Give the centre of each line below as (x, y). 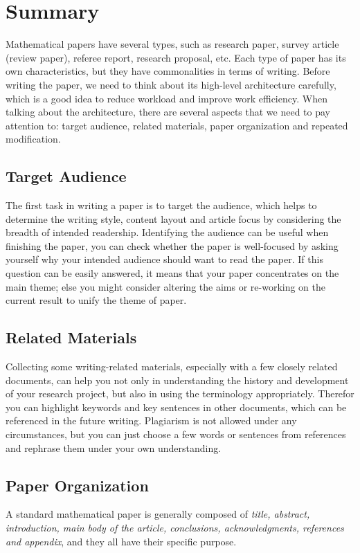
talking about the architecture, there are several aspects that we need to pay (168, 112)
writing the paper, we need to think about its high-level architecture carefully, (171, 84)
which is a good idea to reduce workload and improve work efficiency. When (166, 98)
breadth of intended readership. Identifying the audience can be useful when (167, 232)
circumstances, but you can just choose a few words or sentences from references (176, 434)
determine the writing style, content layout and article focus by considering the (173, 218)
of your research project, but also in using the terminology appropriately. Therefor (180, 393)
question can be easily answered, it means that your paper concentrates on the (172, 273)
